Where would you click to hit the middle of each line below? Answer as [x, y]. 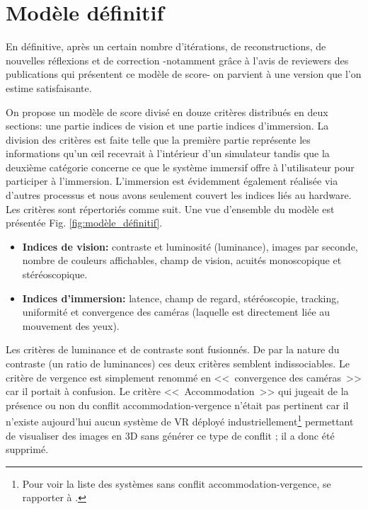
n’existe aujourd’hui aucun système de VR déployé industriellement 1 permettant [180, 421]
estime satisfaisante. [49, 87]
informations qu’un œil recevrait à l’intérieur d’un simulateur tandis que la [168, 153]
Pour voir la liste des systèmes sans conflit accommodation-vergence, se [177, 483]
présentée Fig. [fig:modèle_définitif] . [84, 223]
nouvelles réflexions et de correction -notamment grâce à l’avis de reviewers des [177, 60]
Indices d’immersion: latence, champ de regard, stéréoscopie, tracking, [181, 298]
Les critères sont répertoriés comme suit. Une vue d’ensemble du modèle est [170, 208]
